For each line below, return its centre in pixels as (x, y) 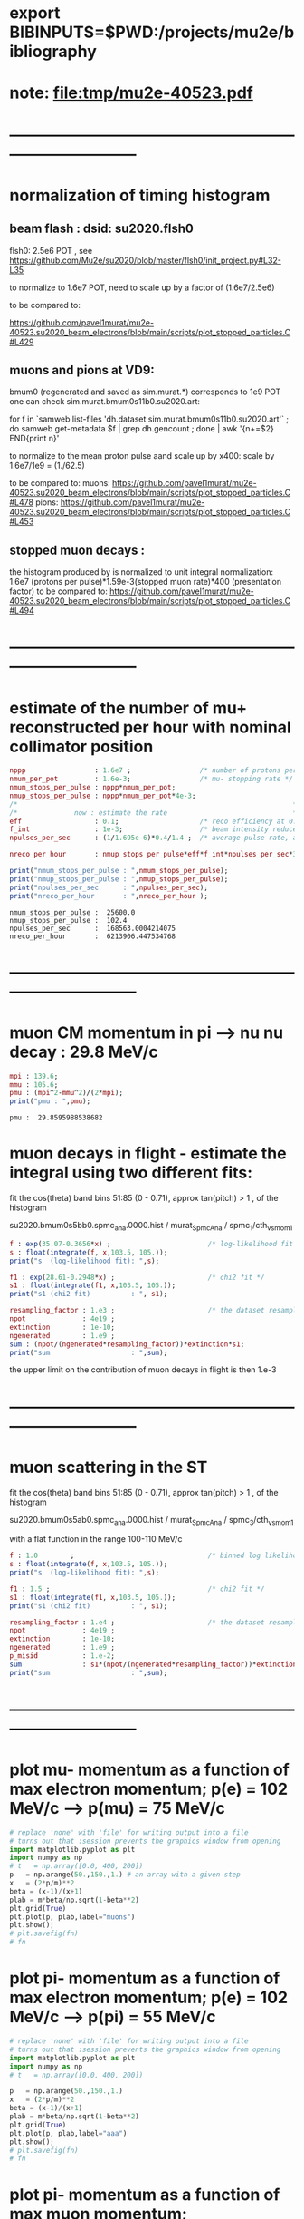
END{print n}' (34, 439)
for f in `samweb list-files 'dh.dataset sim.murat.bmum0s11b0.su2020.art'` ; (149, 419)
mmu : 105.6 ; (34, 1085)
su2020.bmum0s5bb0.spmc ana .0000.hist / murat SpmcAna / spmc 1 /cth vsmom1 (151, 1226)
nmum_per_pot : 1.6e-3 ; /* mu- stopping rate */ (152, 779)
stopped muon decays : (77, 550)
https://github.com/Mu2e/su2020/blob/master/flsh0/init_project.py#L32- (146, 260)
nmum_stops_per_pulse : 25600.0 (72, 912)
